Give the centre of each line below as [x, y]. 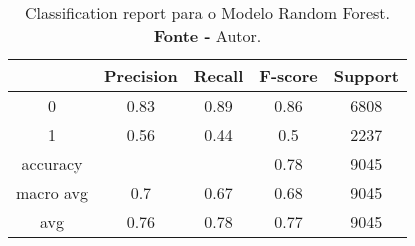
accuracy [52, 163]
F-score [288, 75]
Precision [141, 75]
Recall [218, 75]
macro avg [52, 192]
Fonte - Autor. [207, 35]
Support [366, 75]
